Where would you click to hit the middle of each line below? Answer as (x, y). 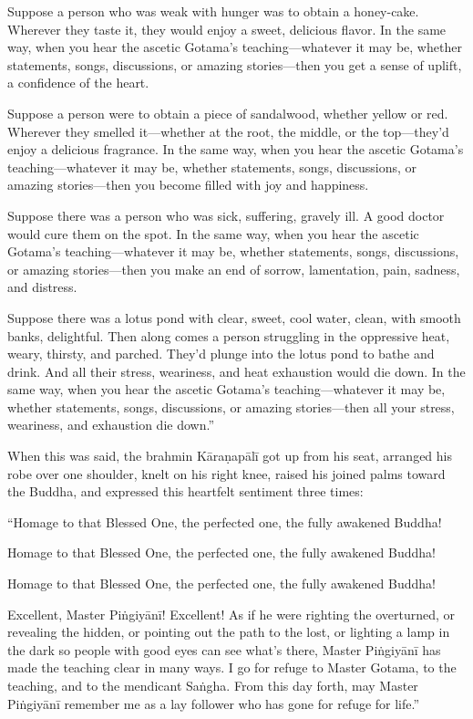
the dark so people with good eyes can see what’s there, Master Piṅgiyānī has (224, 649)
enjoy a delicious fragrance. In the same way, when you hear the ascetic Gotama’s (236, 149)
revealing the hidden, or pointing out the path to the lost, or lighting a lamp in (229, 632)
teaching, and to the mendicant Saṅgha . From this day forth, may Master (213, 685)
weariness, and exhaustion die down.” (111, 425)
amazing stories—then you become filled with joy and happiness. (188, 185)
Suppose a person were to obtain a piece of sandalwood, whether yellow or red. (228, 113)
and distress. (42, 287)
